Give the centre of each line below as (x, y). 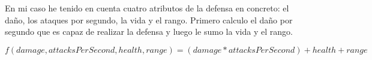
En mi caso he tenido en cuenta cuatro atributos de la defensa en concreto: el (147, 8)
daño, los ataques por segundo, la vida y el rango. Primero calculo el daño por (149, 19)
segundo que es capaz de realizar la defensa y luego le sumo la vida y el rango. (149, 31)
